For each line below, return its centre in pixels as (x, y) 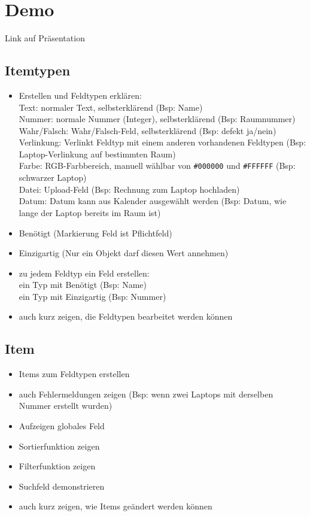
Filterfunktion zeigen (57, 466)
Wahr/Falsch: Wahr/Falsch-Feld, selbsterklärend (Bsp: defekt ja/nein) (148, 130)
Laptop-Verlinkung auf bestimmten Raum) (97, 154)
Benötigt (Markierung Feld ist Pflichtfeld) (95, 233)
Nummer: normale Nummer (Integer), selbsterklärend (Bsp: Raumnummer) (157, 119)
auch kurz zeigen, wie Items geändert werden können (116, 506)
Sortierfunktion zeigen (59, 446)
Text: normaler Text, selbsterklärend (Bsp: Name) (111, 107)
